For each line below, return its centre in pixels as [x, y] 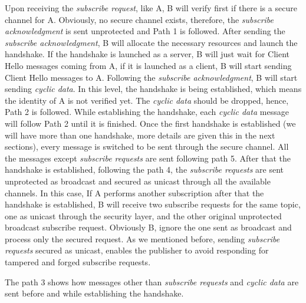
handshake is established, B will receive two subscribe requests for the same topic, [153, 204]
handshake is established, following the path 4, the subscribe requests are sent [144, 169]
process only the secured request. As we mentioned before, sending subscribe [142, 238]
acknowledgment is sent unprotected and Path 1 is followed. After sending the [145, 31]
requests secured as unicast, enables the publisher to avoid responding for [137, 250]
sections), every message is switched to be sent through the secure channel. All [147, 146]
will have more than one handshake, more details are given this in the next [140, 135]
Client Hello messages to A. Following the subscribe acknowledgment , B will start [151, 77]
